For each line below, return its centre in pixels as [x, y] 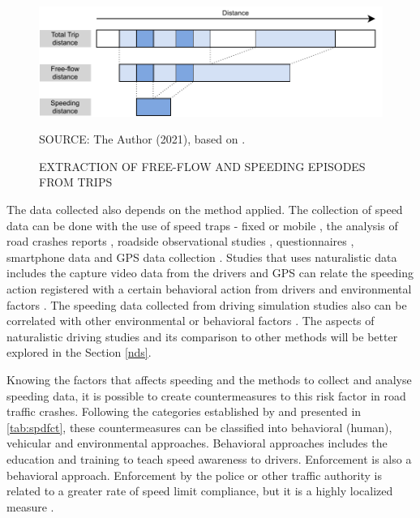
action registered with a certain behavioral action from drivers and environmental [209, 289]
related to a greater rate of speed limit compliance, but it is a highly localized [200, 491]
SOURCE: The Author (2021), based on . [142, 139]
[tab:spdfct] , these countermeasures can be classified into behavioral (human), [199, 427]
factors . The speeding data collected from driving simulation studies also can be [207, 304]
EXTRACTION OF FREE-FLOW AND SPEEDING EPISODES [202, 166]
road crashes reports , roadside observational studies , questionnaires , [180, 241]
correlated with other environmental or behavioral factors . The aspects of [191, 321]
